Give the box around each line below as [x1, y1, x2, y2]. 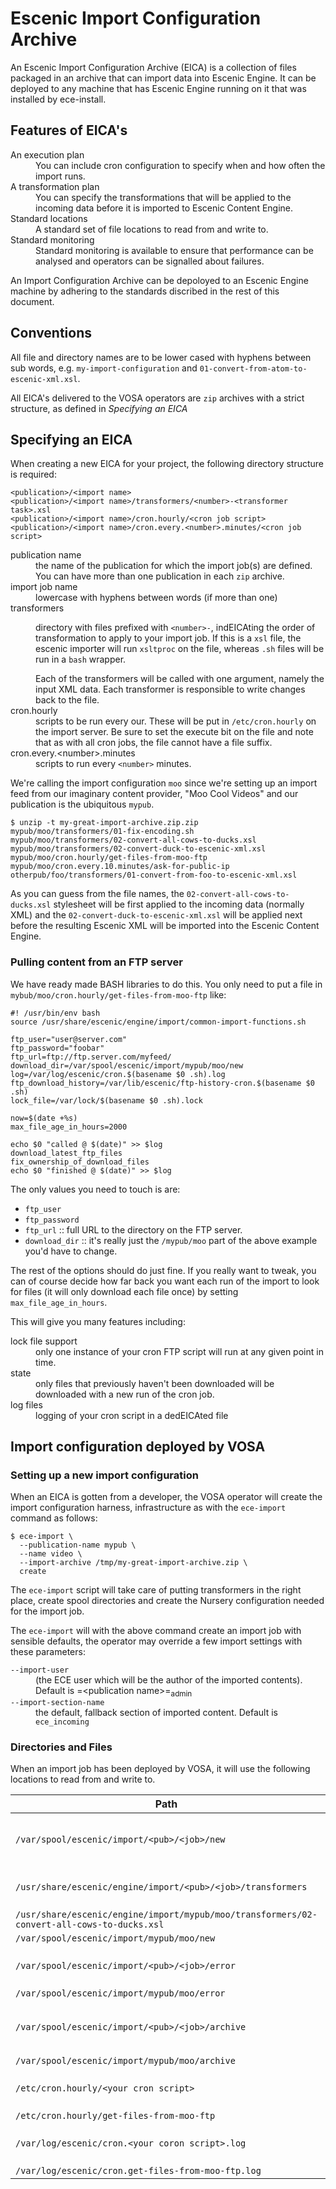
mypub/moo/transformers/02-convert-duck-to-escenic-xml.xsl [10, 844, 267, 854]
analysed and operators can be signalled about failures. [35, 255, 265, 267]
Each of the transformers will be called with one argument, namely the [35, 673, 325, 685]
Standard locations [10, 212, 88, 224]
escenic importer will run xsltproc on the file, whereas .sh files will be [35, 643, 325, 655]
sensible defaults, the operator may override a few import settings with [10, 1635, 303, 1647]
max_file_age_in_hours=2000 [10, 1122, 128, 1132]
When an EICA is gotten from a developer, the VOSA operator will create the [10, 1491, 323, 1503]
